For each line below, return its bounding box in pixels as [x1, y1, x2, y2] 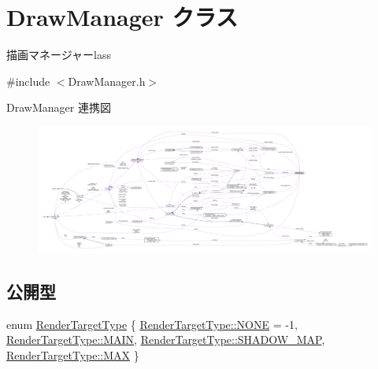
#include [6, 72, 50, 89]
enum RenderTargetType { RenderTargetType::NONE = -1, [6, 315, 298, 332]
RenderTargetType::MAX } [6, 346, 139, 363]
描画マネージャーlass [6, 46, 111, 63]
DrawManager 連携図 [6, 99, 111, 116]
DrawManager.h [68, 72, 146, 89]
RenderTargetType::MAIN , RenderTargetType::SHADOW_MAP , [6, 331, 325, 348]
